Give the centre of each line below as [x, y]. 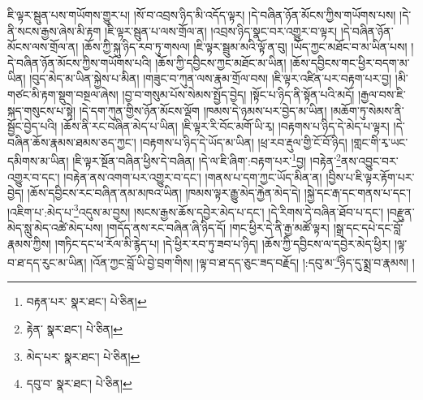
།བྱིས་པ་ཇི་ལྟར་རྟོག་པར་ [370, 176]
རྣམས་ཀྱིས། [29, 243]
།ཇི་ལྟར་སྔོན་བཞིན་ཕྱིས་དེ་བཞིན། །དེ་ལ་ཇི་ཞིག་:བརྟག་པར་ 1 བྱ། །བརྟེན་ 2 [207, 159]
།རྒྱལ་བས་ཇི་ [382, 94]
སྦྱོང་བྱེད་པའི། [32, 126]
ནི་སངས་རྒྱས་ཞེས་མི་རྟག [54, 30]
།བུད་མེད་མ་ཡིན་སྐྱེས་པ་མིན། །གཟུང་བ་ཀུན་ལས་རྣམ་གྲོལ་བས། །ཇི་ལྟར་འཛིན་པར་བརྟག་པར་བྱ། [211, 78]
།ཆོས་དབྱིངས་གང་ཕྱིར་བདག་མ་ [350, 62]
